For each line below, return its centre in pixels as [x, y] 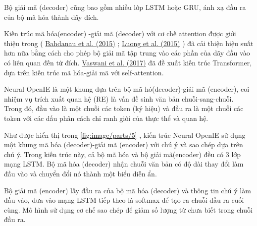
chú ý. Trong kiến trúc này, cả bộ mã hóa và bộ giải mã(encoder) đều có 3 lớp [123, 154]
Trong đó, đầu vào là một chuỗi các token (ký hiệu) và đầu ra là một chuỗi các [124, 108]
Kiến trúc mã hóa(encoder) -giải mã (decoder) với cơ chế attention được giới [120, 33]
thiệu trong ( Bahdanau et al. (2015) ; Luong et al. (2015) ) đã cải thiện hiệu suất [129, 43]
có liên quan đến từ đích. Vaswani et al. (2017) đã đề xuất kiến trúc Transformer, [128, 62]
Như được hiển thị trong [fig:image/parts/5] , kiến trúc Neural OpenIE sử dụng [125, 135]
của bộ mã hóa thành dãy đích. [51, 17]
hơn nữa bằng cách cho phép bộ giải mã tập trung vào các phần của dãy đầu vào [127, 53]
